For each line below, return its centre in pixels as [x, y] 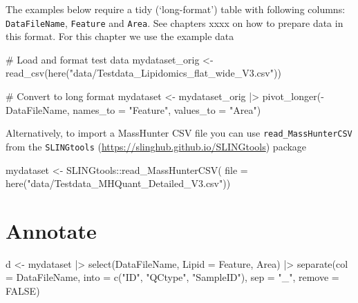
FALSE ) [23, 291]
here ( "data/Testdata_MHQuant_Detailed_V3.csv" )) [118, 183]
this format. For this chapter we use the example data [120, 36]
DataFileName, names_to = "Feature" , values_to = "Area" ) [133, 109]
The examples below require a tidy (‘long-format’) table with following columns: [176, 9]
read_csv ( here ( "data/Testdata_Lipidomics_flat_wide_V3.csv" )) [143, 73]
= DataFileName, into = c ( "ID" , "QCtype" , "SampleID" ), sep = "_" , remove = [172, 277]
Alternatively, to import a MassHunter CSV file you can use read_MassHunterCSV [179, 133]
